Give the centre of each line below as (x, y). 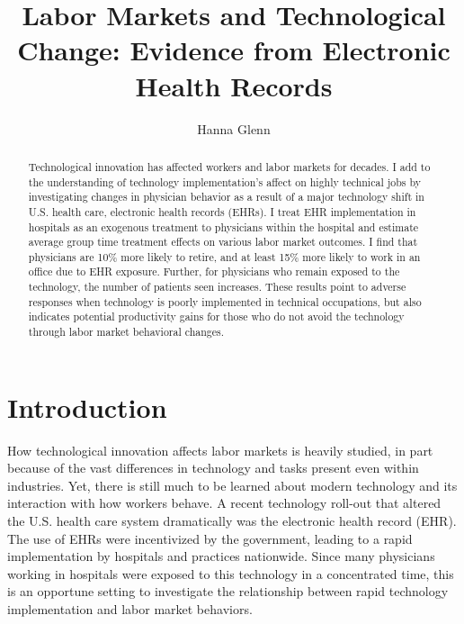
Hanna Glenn (234, 128)
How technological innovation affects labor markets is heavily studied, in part (220, 450)
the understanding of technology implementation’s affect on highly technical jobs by (225, 181)
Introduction (87, 407)
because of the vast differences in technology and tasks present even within (213, 468)
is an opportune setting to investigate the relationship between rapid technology (228, 591)
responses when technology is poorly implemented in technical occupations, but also (225, 301)
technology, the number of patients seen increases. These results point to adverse (217, 287)
